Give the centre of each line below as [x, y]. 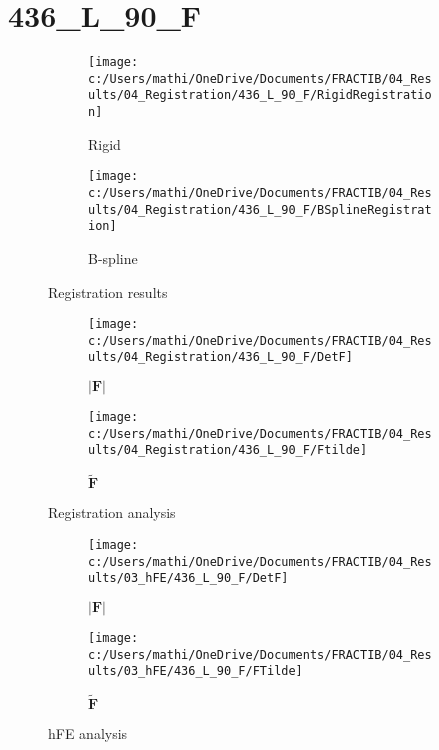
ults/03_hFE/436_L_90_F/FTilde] [195, 671]
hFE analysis [88, 733]
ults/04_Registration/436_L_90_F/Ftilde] [228, 450]
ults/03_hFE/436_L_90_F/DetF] [188, 578]
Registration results [108, 291]
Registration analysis [112, 512]
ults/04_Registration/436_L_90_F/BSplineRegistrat [260, 209]
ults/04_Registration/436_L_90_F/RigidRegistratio [260, 95]
